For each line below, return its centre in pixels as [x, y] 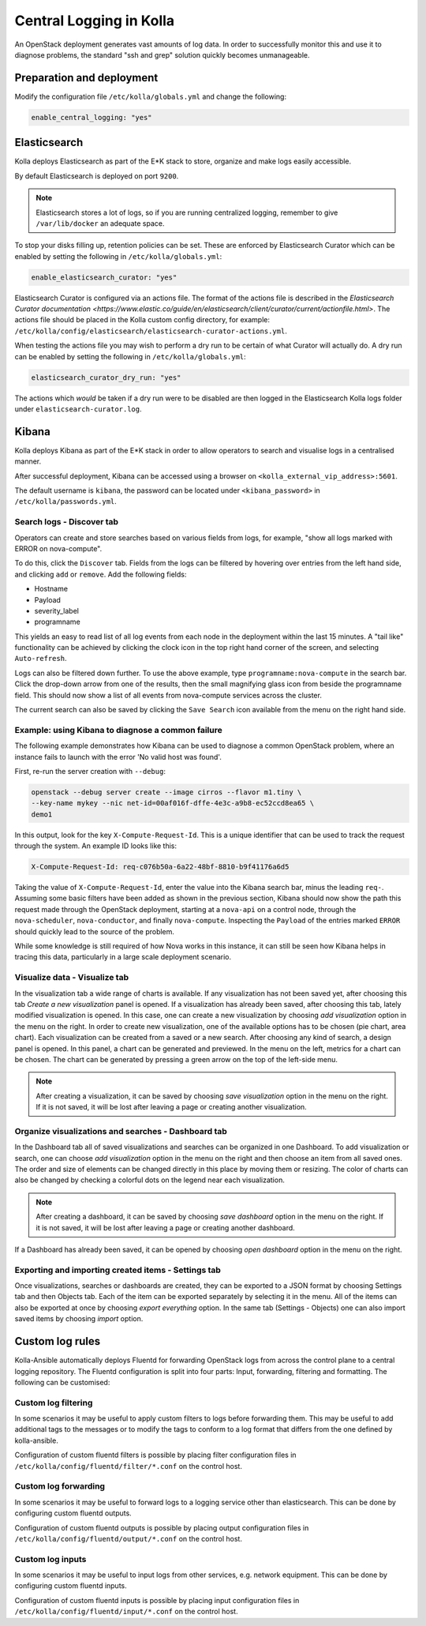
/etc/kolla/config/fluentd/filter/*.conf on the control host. [128, 1466]
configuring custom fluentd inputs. [71, 1586]
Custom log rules [58, 1341]
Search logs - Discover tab [66, 522]
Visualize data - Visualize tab [72, 978]
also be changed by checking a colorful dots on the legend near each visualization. [150, 1180]
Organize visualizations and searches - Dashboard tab [121, 1131]
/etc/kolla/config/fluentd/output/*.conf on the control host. [128, 1538]
